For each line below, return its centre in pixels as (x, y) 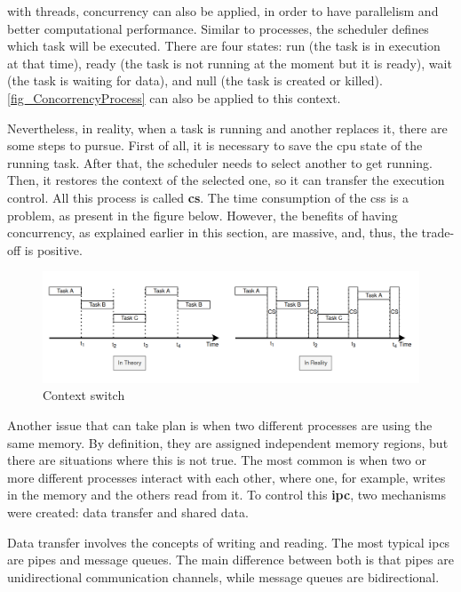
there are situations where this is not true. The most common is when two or (217, 460)
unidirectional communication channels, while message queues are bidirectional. (223, 576)
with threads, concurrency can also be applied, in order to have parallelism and (223, 11)
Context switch (84, 395)
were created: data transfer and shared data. (128, 512)
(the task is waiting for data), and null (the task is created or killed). (195, 80)
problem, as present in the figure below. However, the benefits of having (203, 215)
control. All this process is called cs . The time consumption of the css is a (208, 197)
